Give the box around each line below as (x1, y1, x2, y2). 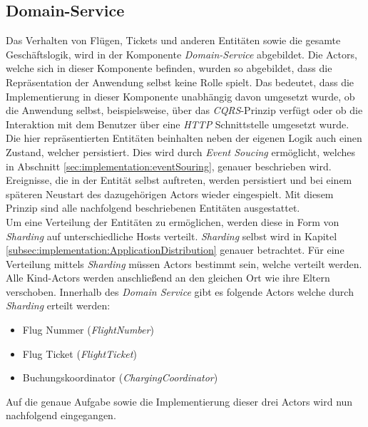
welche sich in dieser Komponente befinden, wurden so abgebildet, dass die (6, 61, 332, 76)
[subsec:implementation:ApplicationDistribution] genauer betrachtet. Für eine (6, 242, 344, 257)
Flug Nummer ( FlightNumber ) (22, 322, 154, 337)
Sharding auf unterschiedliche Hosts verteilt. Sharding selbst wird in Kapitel (6, 228, 337, 243)
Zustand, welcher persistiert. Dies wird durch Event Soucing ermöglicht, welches (6, 144, 356, 159)
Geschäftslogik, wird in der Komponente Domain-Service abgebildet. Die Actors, (6, 46, 357, 61)
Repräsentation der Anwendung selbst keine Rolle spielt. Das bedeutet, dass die (6, 74, 354, 89)
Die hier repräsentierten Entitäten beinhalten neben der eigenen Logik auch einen (6, 130, 362, 145)
